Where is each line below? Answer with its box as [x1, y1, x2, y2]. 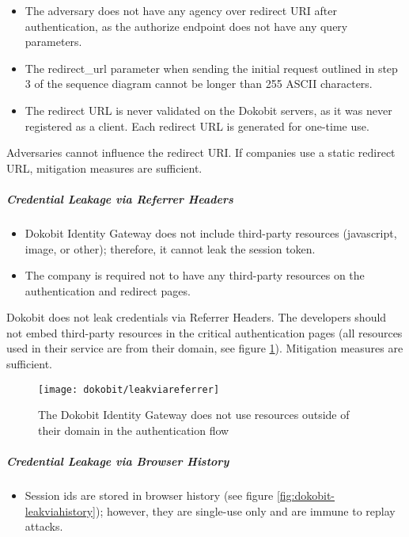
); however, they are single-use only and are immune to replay [96, 502, 396, 519]
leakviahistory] [25, 502, 96, 519]
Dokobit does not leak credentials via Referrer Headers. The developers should [6, 309, 387, 326]
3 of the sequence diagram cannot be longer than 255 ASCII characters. [25, 75, 373, 92]
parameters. [25, 33, 82, 50]
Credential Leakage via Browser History [6, 453, 229, 470]
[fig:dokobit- [276, 487, 335, 504]
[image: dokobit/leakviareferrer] [38, 383, 220, 395]
